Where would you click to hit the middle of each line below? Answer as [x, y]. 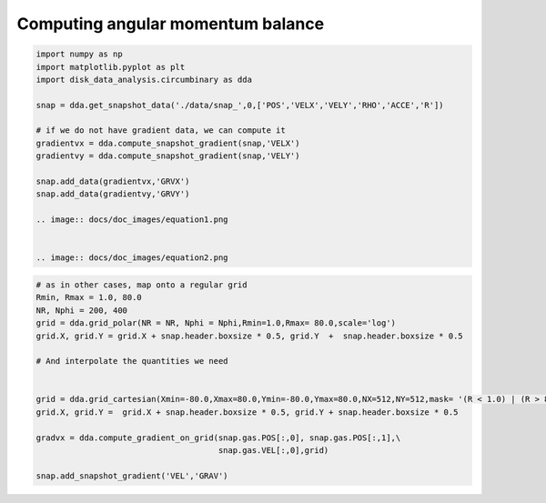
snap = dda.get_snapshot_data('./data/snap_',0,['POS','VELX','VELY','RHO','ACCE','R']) [240, 105]
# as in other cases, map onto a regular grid [142, 285]
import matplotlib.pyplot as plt [111, 67]
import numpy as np [79, 54]
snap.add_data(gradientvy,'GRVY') [113, 194]
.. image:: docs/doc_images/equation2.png [132, 258]
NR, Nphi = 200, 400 [81, 310]
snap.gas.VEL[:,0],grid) [273, 451]
